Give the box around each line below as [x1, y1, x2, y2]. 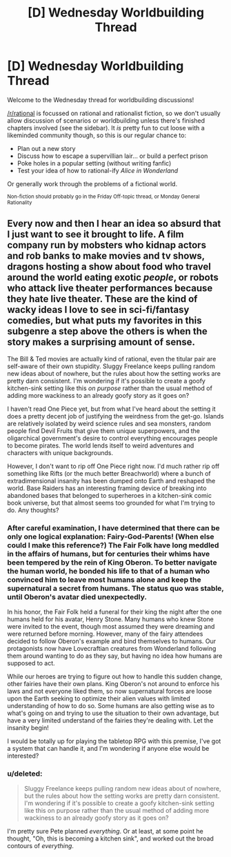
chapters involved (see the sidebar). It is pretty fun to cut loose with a [7, 123, 205, 132]
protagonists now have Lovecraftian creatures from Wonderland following [7, 645, 217, 653]
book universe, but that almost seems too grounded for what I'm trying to [7, 498, 215, 507]
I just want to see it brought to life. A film [7, 229, 184, 241]
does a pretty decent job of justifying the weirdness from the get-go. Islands [7, 412, 224, 420]
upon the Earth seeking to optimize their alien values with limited [7, 694, 191, 703]
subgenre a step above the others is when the [7, 325, 208, 337]
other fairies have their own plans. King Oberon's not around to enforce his [7, 680, 220, 688]
